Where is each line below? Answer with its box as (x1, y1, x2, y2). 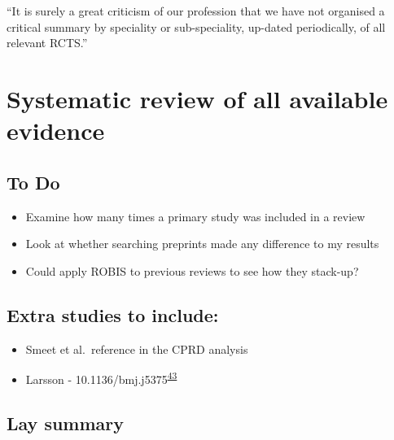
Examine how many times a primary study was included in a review (25, 207, 366, 224)
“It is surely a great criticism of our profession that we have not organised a (7, 2, 385, 19)
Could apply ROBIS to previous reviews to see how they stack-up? (25, 262, 359, 279)
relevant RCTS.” (7, 34, 88, 51)
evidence (7, 114, 105, 147)
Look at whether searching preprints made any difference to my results (25, 235, 379, 252)
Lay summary (7, 410, 125, 435)
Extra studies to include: (7, 302, 219, 327)
